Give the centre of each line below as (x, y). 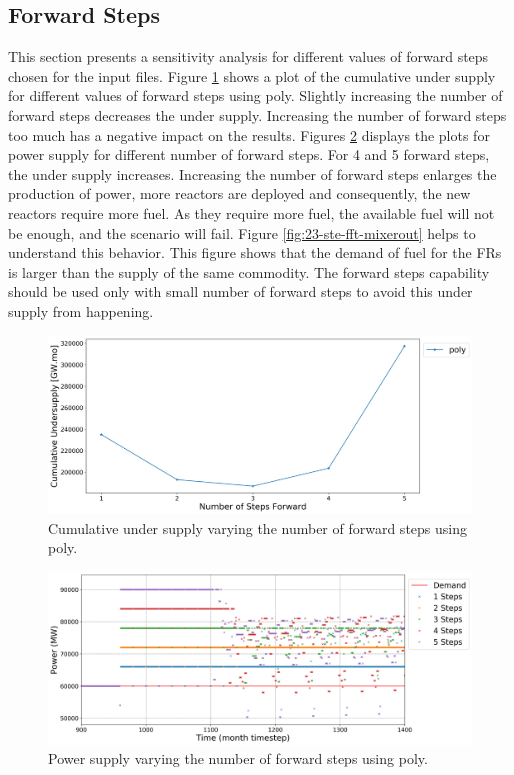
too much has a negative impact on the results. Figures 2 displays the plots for (249, 134)
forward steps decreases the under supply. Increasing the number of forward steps (257, 114)
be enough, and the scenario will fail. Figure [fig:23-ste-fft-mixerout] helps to (242, 232)
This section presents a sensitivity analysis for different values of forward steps (248, 56)
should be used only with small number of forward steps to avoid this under (240, 291)
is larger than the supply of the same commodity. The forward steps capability (249, 271)
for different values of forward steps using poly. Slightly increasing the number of (255, 95)
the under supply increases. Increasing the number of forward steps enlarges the (252, 173)
